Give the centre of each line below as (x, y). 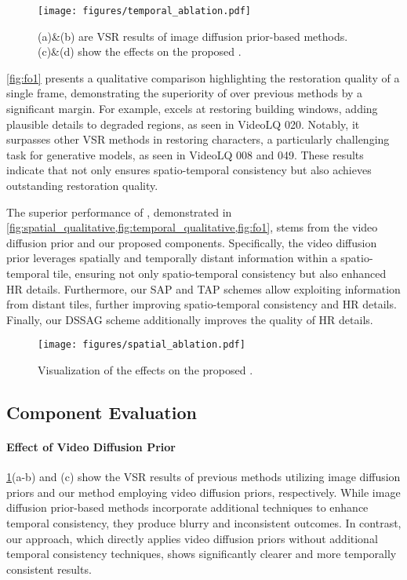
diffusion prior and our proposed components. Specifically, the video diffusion (192, 242)
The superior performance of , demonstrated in (119, 212)
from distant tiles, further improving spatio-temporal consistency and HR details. (202, 304)
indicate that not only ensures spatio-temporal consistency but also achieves (189, 170)
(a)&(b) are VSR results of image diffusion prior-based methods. (193, 36)
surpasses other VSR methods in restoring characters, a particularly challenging (198, 139)
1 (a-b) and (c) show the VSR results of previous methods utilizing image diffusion (203, 477)
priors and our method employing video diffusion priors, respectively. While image (203, 492)
